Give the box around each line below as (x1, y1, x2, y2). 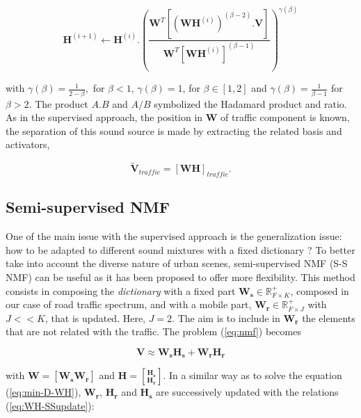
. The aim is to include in (172, 310, 280, 325)
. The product (29, 96, 88, 111)
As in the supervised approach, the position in (6, 110, 203, 124)
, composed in (290, 283, 349, 298)
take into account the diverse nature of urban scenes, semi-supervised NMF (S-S (6, 256, 348, 271)
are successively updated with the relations (156, 385, 339, 399)
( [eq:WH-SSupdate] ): (6, 399, 95, 413)
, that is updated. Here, (45, 310, 146, 325)
